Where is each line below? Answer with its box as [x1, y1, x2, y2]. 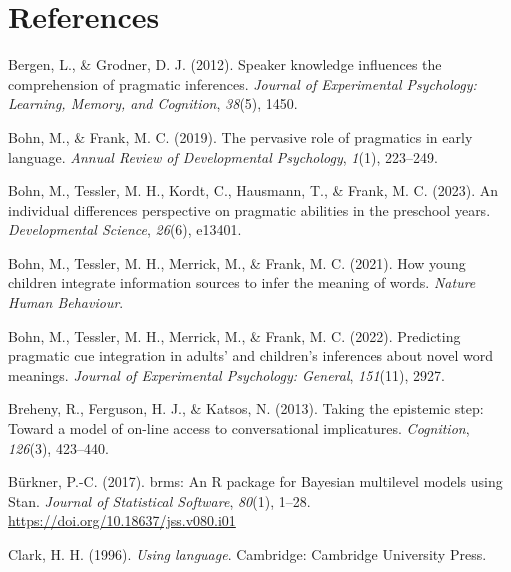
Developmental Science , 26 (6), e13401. [8, 219, 242, 240]
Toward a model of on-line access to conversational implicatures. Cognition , [8, 418, 470, 439]
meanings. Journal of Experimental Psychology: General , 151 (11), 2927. [8, 364, 445, 385]
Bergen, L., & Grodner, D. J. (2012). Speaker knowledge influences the [8, 54, 442, 75]
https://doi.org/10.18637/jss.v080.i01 [8, 510, 236, 531]
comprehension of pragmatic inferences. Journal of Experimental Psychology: [8, 73, 477, 94]
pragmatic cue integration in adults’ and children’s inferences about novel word [8, 345, 494, 366]
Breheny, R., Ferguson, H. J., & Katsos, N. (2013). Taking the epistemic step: [8, 398, 484, 419]
